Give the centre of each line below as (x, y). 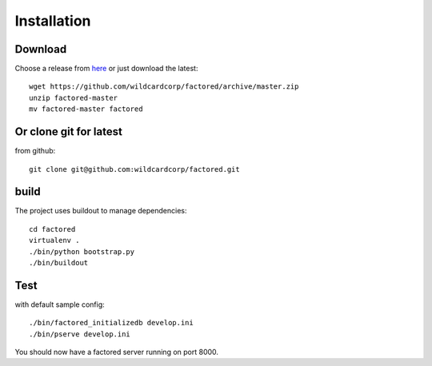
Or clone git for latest (69, 132)
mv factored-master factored (86, 109)
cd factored (52, 229)
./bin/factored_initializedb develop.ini (111, 323)
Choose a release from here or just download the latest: (106, 69)
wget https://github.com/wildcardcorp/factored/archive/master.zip (164, 87)
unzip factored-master (74, 97)
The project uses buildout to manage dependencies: (101, 211)
